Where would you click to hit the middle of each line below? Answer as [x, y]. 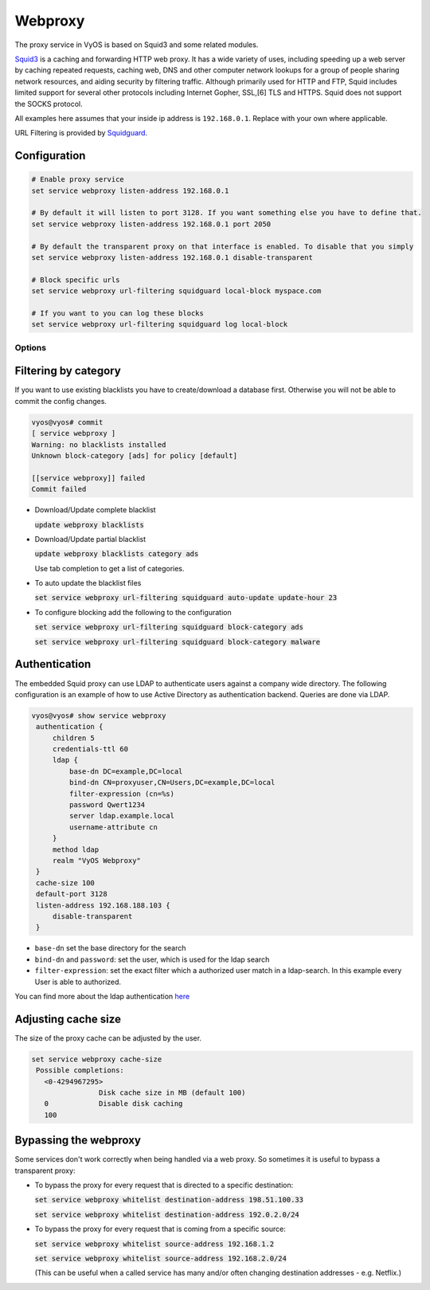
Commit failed [59, 489]
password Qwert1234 [107, 805]
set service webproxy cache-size [97, 1059]
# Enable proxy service [78, 180]
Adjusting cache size [68, 1019]
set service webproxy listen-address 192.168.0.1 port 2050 [151, 224]
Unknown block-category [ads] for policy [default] [135, 455]
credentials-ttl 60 [90, 749]
